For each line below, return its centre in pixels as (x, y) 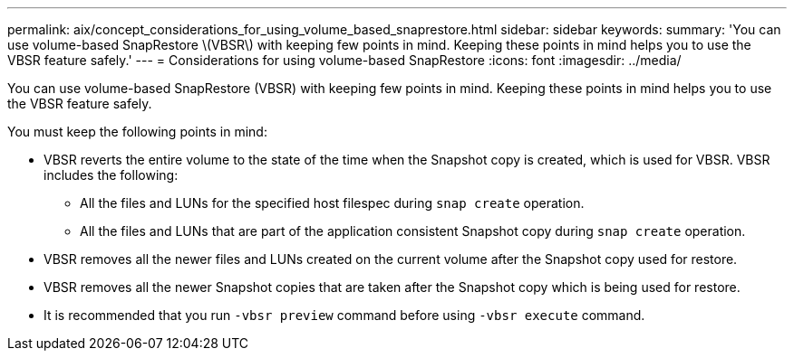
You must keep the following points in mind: (137, 132)
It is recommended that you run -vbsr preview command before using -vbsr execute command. (344, 315)
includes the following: (111, 175)
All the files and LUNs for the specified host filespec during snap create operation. (332, 203)
